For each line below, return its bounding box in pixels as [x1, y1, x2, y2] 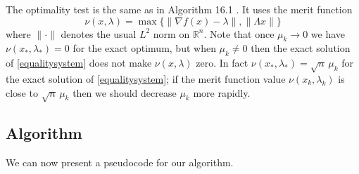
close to [6, 85, 38, 100]
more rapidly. [193, 85, 251, 100]
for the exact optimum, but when [73, 41, 216, 55]
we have [310, 26, 346, 41]
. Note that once [203, 26, 275, 41]
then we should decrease [73, 85, 177, 100]
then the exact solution [251, 41, 351, 55]
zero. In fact [196, 55, 248, 70]
